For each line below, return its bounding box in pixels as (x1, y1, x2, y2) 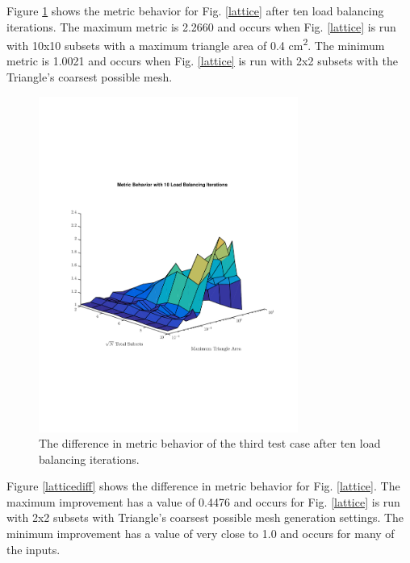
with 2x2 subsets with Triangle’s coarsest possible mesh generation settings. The (6, 509, 404, 526)
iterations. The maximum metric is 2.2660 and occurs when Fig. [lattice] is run (6, 18, 396, 35)
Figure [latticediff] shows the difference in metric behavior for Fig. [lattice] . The (6, 478, 400, 494)
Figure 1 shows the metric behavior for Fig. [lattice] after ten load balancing (6, 2, 384, 19)
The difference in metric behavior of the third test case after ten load (39, 435, 381, 452)
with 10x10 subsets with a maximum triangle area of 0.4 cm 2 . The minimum (6, 35, 385, 53)
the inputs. (6, 540, 61, 557)
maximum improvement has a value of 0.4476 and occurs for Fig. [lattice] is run (6, 493, 400, 510)
